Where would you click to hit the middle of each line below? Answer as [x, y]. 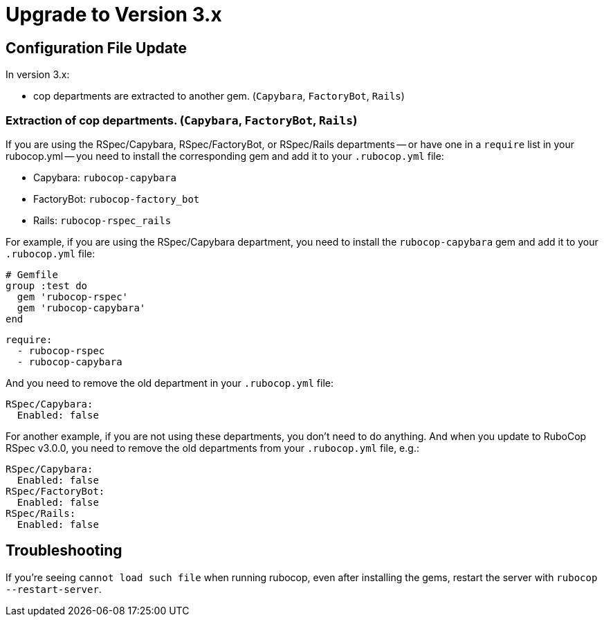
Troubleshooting [64, 551]
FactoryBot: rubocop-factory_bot [117, 199]
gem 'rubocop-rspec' [73, 296]
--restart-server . [54, 589]
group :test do [47, 285]
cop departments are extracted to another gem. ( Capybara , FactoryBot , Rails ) [219, 96]
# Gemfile [32, 274]
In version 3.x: [38, 75]
